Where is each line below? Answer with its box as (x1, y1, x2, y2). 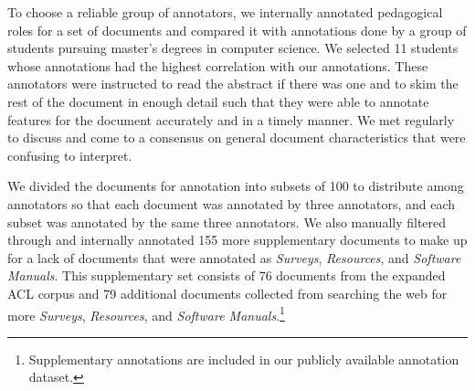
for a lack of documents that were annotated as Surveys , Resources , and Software (7, 248, 461, 267)
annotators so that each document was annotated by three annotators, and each (7, 194, 456, 213)
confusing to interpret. (7, 145, 132, 164)
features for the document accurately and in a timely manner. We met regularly (7, 110, 455, 129)
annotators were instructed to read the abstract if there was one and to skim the (7, 74, 459, 93)
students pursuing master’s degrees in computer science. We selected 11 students (7, 38, 459, 58)
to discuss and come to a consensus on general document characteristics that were (7, 128, 466, 147)
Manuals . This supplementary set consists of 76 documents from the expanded (7, 266, 446, 285)
